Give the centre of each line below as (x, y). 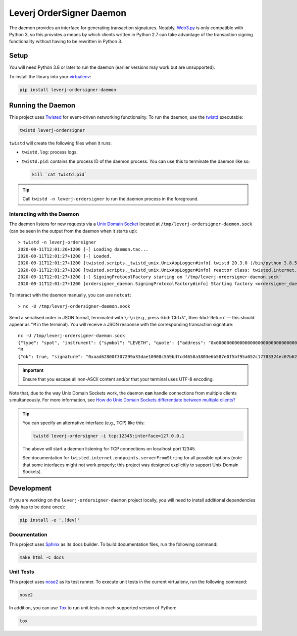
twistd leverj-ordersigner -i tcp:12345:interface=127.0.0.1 (109, 436)
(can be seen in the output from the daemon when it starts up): (73, 231)
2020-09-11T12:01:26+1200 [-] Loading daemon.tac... (83, 249)
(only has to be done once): (37, 507)
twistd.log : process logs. (49, 152)
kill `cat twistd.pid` (59, 174)
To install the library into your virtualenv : (50, 76)
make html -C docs (42, 558)
